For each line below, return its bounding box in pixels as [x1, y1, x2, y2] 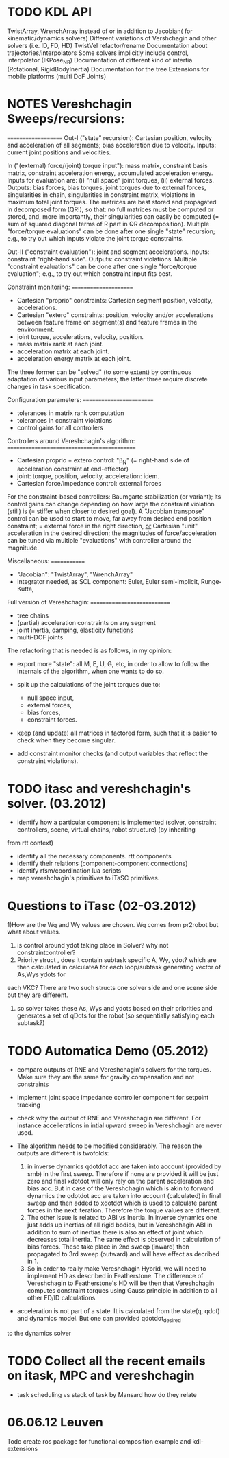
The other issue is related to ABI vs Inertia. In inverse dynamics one [27, 1214, 217, 1222]
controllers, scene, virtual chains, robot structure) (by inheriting [16, 825, 196, 834]
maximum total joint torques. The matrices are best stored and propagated [7, 198, 217, 206]
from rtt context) [7, 838, 53, 847]
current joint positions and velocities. [7, 148, 111, 156]
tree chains [16, 611, 49, 620]
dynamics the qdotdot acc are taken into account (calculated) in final [27, 1192, 221, 1200]
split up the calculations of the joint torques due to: [16, 681, 161, 689]
